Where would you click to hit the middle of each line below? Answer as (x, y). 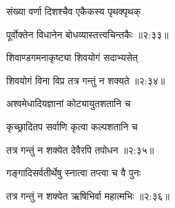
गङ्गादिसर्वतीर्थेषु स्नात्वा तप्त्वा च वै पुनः (74, 173)
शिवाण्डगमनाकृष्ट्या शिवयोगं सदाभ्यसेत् (72, 57)
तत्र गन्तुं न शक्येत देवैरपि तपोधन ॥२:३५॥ (80, 149)
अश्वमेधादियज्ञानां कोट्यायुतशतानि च (69, 103)
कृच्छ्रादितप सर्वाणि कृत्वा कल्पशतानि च (72, 126)
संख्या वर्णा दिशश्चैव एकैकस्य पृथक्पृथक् (74, 11)
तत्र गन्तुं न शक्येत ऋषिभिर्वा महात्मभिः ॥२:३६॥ (88, 195)
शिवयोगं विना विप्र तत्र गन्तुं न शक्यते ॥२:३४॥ (86, 80)
